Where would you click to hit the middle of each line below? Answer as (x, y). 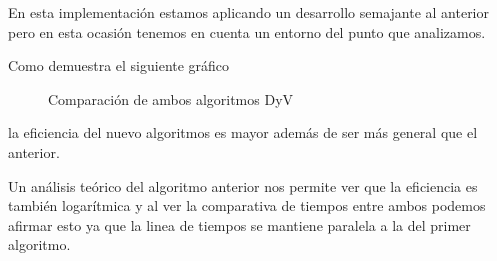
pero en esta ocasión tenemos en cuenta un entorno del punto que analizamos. (247, 31)
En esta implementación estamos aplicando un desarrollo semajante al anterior (248, 12)
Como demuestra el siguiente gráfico (119, 65)
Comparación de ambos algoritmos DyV (171, 98)
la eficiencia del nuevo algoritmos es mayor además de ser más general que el (243, 132)
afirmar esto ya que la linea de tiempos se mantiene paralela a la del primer (239, 224)
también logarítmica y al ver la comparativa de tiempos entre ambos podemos (247, 205)
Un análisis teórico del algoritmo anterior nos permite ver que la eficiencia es (243, 185)
